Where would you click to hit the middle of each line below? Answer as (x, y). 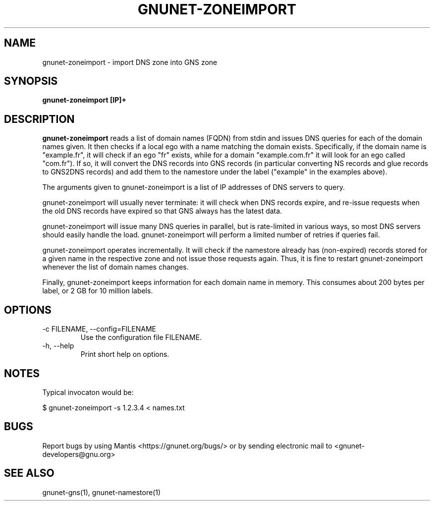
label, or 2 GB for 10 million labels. (98, 291)
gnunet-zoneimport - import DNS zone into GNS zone (130, 62)
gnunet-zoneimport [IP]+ (84, 100)
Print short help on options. (125, 354)
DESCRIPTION (39, 119)
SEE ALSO (29, 473)
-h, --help (58, 346)
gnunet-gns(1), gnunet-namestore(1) (102, 492)
